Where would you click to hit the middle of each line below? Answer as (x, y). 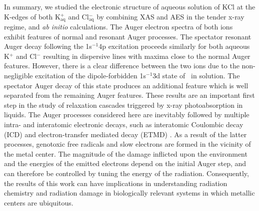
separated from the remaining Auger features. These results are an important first (129, 95)
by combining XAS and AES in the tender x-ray (170, 16)
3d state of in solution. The (196, 76)
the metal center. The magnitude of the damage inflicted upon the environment (126, 153)
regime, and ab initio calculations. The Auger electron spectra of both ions (118, 27)
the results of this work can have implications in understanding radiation (116, 183)
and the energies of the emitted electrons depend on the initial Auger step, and (125, 163)
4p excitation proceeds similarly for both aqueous (174, 46)
